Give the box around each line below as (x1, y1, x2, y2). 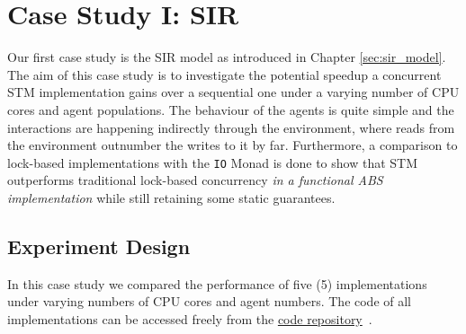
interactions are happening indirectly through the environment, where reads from (7, 118, 455, 136)
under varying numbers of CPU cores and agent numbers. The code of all (7, 292, 412, 311)
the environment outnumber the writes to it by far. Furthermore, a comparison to (7, 136, 458, 154)
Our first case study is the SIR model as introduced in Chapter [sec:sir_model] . (7, 48, 446, 66)
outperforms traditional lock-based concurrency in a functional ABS (7, 171, 383, 189)
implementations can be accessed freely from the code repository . (7, 309, 372, 328)
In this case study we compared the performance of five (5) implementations (7, 274, 427, 293)
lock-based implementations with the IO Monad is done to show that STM (7, 153, 418, 171)
